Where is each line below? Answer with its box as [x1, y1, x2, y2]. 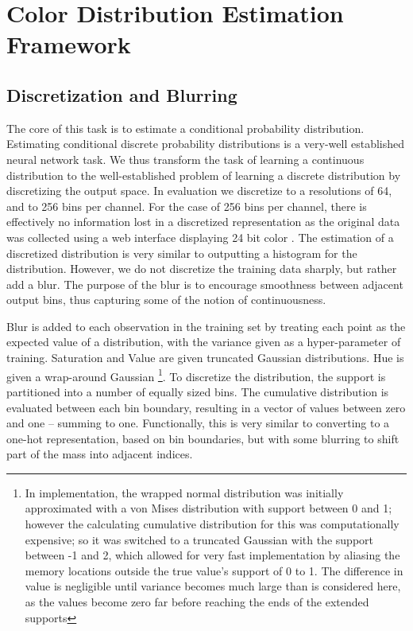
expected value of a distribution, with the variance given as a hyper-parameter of [6, 333, 401, 350]
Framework [6, 28, 131, 60]
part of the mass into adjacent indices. [6, 446, 193, 462]
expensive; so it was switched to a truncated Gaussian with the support [25, 531, 373, 547]
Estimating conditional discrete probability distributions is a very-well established [6, 135, 405, 152]
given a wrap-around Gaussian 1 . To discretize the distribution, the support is [6, 365, 386, 384]
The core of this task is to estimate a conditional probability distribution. [6, 119, 365, 136]
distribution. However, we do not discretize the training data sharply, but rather [6, 260, 397, 277]
